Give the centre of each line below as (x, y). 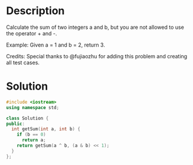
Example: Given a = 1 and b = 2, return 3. (55, 45)
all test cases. (23, 62)
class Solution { (27, 118)
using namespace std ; (33, 107)
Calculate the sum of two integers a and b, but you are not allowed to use (95, 27)
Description (35, 11)
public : (16, 124)
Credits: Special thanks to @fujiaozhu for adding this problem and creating (97, 56)
